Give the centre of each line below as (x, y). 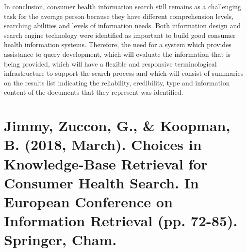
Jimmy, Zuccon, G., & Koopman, (117, 126)
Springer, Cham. (60, 240)
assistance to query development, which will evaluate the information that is (117, 54)
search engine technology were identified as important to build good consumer (120, 35)
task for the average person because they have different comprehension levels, (119, 16)
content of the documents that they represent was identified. (94, 92)
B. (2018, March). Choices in (103, 144)
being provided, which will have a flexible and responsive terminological (110, 63)
